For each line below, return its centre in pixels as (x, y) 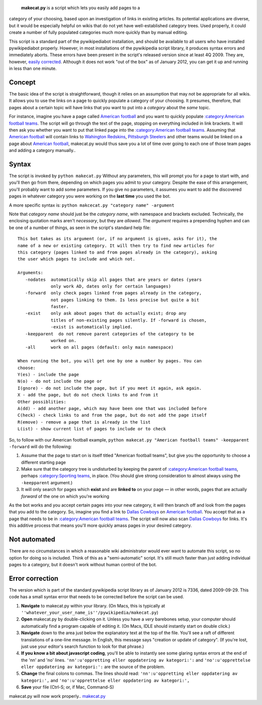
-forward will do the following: (41, 446)
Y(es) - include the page (49, 374)
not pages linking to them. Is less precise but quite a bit (125, 300)
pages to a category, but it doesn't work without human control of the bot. (83, 564)
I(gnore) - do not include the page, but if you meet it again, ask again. (110, 388)
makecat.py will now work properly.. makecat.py (57, 696)
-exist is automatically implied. (92, 327)
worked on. (64, 341)
